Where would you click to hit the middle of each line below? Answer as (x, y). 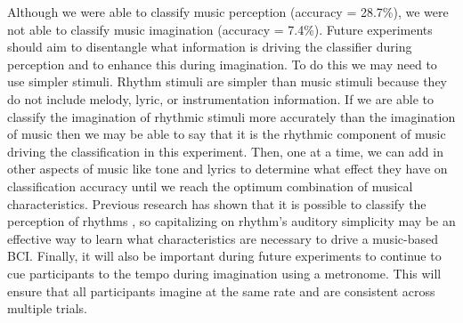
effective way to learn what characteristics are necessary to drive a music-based (223, 238)
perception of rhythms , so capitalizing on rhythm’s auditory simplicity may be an (231, 221)
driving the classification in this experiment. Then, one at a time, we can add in (225, 151)
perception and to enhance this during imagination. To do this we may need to (222, 64)
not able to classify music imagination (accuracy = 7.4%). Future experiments (220, 29)
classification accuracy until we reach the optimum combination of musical (210, 186)
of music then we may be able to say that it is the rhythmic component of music (227, 134)
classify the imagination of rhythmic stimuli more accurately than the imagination (231, 116)
